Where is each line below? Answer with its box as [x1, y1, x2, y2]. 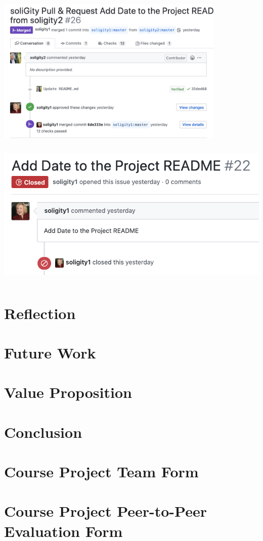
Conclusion [4, 421, 82, 442]
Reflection [4, 302, 76, 323]
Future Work [4, 342, 96, 363]
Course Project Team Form [4, 461, 199, 481]
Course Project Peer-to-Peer [4, 501, 207, 521]
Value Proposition [4, 382, 132, 402]
